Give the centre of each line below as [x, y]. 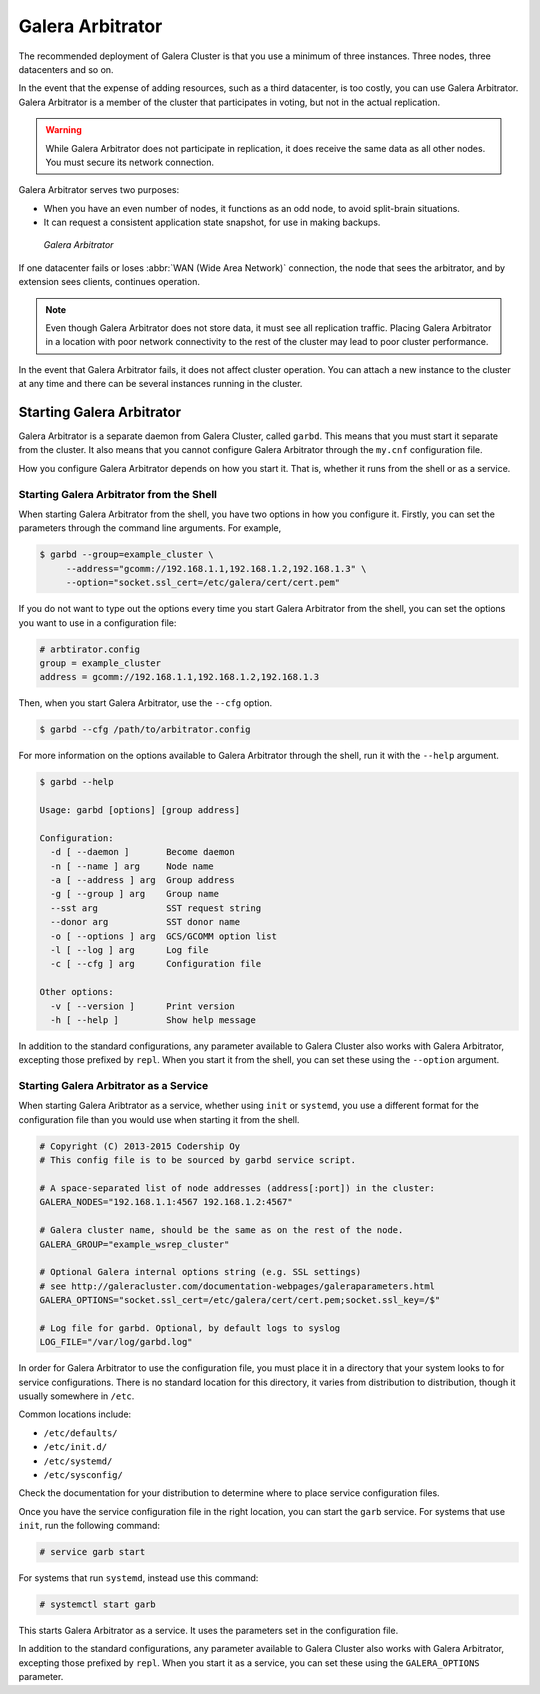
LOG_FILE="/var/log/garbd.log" [116, 1342]
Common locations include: [75, 1414]
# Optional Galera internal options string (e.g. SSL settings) [200, 1272]
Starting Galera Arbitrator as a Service [113, 1086]
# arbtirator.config [89, 649]
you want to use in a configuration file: [97, 622]
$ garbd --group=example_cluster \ [126, 554]
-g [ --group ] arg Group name [135, 894]
